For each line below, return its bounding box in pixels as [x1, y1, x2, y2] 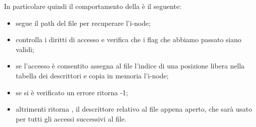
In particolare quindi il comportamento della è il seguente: [4, 1, 182, 11]
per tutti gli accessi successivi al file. [15, 113, 127, 124]
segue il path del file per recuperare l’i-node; [15, 17, 151, 28]
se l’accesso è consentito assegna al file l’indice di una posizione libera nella [15, 61, 245, 71]
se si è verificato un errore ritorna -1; [15, 87, 128, 97]
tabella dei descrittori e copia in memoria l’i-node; [15, 70, 169, 80]
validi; [15, 44, 34, 54]
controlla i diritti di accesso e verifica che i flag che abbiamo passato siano [15, 34, 242, 45]
